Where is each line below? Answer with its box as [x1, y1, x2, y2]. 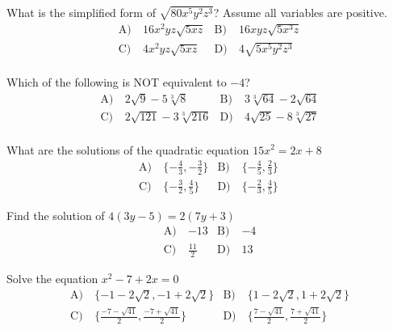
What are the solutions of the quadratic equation [6, 141, 249, 158]
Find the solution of [6, 206, 105, 223]
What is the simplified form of [6, 4, 156, 20]
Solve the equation [6, 269, 98, 286]
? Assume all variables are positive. [213, 4, 387, 20]
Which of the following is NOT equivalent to [6, 74, 227, 91]
